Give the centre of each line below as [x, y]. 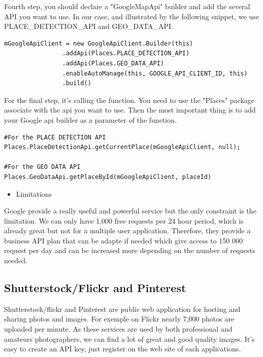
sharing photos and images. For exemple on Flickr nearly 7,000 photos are [119, 319]
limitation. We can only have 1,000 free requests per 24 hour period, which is [124, 220]
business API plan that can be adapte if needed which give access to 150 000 [123, 240]
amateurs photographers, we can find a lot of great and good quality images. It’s [129, 338]
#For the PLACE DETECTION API [55, 137]
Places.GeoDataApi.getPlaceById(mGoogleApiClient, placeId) [108, 177]
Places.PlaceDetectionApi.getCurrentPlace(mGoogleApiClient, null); [122, 147]
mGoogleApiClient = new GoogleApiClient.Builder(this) [99, 43]
